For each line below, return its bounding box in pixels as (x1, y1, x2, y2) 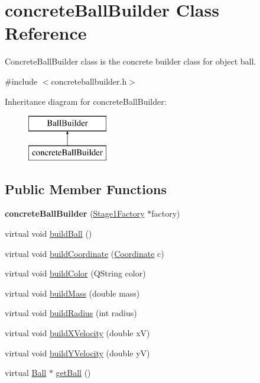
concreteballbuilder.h (51, 75, 127, 87)
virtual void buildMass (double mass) (5, 287, 140, 299)
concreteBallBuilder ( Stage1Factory (5, 207, 145, 220)
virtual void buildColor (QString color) (5, 267, 146, 279)
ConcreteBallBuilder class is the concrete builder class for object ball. (5, 55, 256, 67)
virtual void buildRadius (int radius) (5, 307, 137, 319)
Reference (5, 21, 87, 45)
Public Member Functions (5, 179, 167, 198)
